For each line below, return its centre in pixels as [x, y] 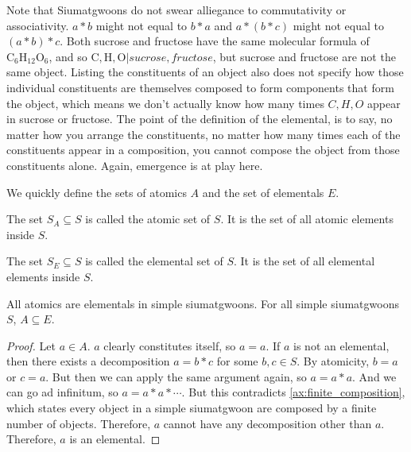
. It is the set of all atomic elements [307, 219]
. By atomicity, [333, 361]
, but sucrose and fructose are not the [304, 56]
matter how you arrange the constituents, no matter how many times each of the [204, 134]
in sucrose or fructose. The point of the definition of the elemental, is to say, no [200, 119]
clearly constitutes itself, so [170, 345]
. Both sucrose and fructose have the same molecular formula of [215, 41]
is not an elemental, [341, 345]
